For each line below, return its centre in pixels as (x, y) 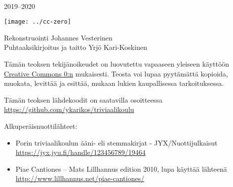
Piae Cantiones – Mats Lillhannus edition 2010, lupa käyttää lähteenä (121, 168)
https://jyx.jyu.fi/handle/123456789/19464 (80, 152)
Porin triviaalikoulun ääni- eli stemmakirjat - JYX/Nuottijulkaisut (116, 142)
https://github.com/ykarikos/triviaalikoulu (69, 109)
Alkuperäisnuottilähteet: (41, 126)
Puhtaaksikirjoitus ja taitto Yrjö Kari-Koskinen (76, 47)
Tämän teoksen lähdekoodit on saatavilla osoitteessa (83, 99)
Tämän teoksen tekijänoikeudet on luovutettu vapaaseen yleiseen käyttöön (117, 64)
